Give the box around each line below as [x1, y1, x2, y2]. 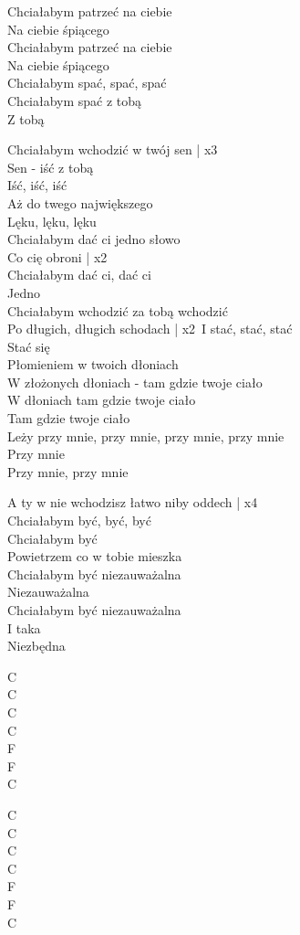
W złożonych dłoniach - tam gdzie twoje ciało [7, 372, 263, 391]
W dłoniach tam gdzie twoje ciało [7, 390, 196, 409]
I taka [7, 618, 41, 637]
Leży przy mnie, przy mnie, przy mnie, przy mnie [7, 426, 284, 445]
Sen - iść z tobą [7, 157, 94, 176]
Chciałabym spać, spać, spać [7, 73, 167, 92]
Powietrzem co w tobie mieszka [7, 547, 182, 566]
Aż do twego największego [7, 193, 153, 212]
